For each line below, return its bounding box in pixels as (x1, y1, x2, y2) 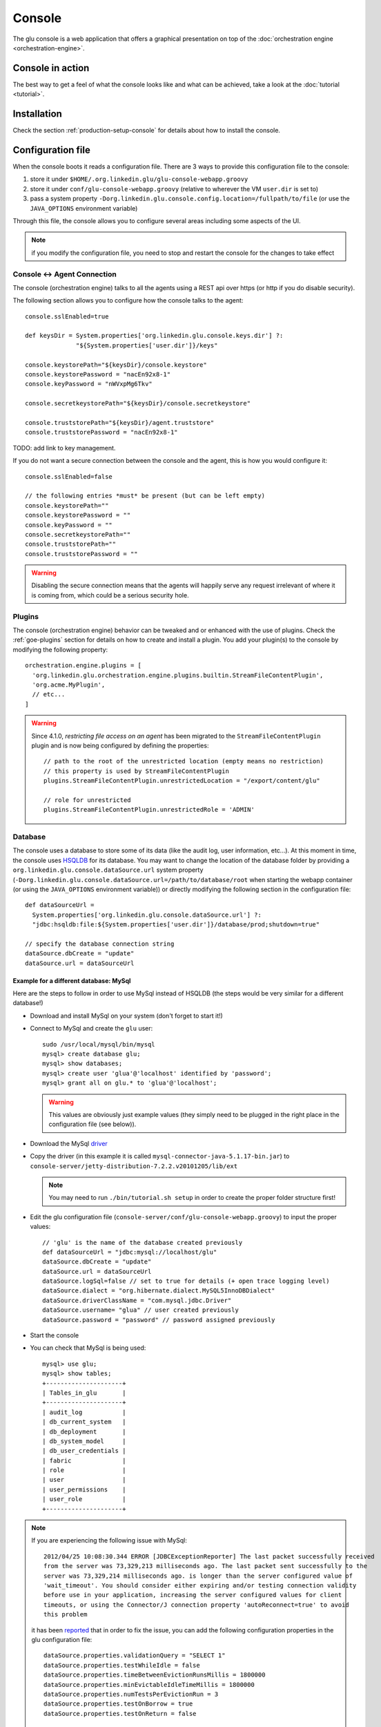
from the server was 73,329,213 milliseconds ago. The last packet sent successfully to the (43, 1562, 368, 1570)
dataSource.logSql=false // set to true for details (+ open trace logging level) (42, 1277, 330, 1285)
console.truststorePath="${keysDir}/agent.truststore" (25, 419, 215, 426)
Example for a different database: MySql (12, 976, 131, 984)
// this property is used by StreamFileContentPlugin (43, 767, 229, 775)
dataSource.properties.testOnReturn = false (43, 1710, 197, 1717)
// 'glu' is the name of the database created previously (42, 1239, 243, 1246)
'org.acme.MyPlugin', (32, 680, 106, 689)
